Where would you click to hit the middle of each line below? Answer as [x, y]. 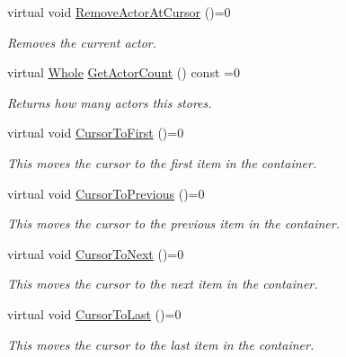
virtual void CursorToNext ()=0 [96, 253]
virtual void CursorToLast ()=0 [94, 313]
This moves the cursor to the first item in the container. [162, 162]
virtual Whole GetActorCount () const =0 [124, 72]
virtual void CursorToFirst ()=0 [96, 133]
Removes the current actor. [82, 42]
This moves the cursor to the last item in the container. [161, 344]
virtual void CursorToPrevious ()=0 [106, 193]
